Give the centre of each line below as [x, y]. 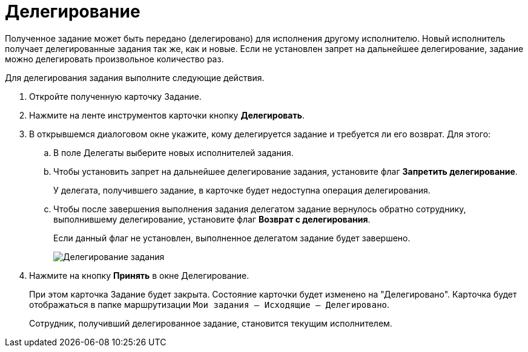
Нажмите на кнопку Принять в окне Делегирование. [139, 275]
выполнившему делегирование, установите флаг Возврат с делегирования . [212, 219]
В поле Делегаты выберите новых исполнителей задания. [173, 152]
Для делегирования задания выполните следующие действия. [135, 77]
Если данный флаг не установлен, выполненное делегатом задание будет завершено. [232, 238]
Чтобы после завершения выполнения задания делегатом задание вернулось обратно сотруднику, [260, 209]
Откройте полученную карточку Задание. [115, 96]
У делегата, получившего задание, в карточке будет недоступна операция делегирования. [242, 190]
